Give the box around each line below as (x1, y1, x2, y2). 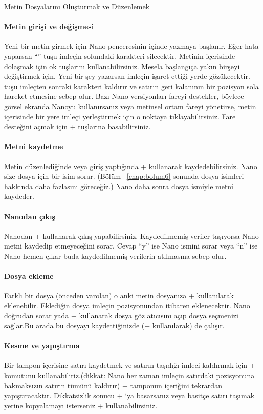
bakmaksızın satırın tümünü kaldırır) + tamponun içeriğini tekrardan (4, 380, 222, 390)
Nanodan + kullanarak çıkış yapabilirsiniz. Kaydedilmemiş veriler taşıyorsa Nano (4, 230, 259, 241)
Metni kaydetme (4, 141, 63, 152)
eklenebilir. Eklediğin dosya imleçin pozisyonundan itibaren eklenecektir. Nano (4, 300, 250, 310)
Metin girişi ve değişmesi (4, 21, 94, 32)
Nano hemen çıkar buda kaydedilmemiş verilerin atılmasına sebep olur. (4, 250, 227, 261)
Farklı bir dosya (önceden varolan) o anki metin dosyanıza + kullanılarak (4, 290, 234, 301)
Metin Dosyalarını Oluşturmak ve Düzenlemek (4, 1, 150, 11)
